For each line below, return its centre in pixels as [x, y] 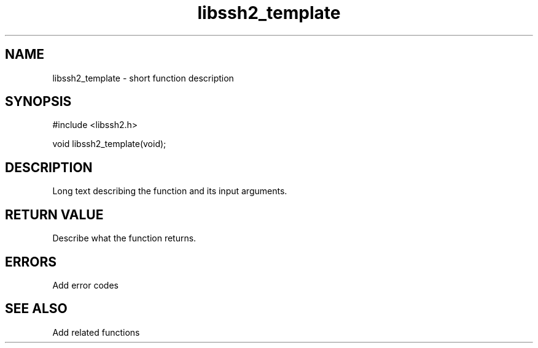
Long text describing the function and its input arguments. [170, 191]
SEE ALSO [36, 309]
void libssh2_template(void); [109, 144]
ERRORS [31, 262]
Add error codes [85, 285]
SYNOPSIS [38, 102]
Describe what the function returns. [124, 238]
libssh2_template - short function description [143, 78]
